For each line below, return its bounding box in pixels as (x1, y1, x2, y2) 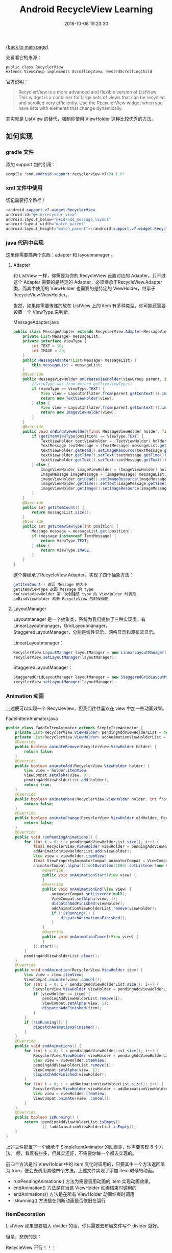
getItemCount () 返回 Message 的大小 (13, 582, 88, 587)
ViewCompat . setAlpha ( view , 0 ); (24, 773, 91, 778)
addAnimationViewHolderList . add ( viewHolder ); (33, 849, 132, 854)
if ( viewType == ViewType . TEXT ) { (32, 386, 105, 391)
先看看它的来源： (6, 54, 42, 60)
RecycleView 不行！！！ (6, 1244, 57, 1250)
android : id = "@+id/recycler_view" (6, 212, 77, 217)
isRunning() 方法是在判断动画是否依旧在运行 (13, 1197, 106, 1203)
